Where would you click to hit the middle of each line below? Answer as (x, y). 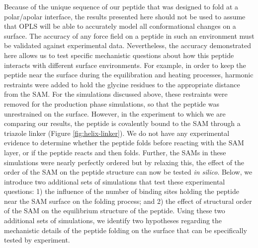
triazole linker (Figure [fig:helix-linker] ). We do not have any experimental (117, 133)
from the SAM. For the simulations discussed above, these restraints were (116, 94)
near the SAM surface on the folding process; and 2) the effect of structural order (128, 201)
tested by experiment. (37, 240)
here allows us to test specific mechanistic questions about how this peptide (119, 55)
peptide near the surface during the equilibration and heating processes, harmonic (129, 75)
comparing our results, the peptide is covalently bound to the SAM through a (122, 123)
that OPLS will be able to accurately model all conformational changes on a (120, 26)
